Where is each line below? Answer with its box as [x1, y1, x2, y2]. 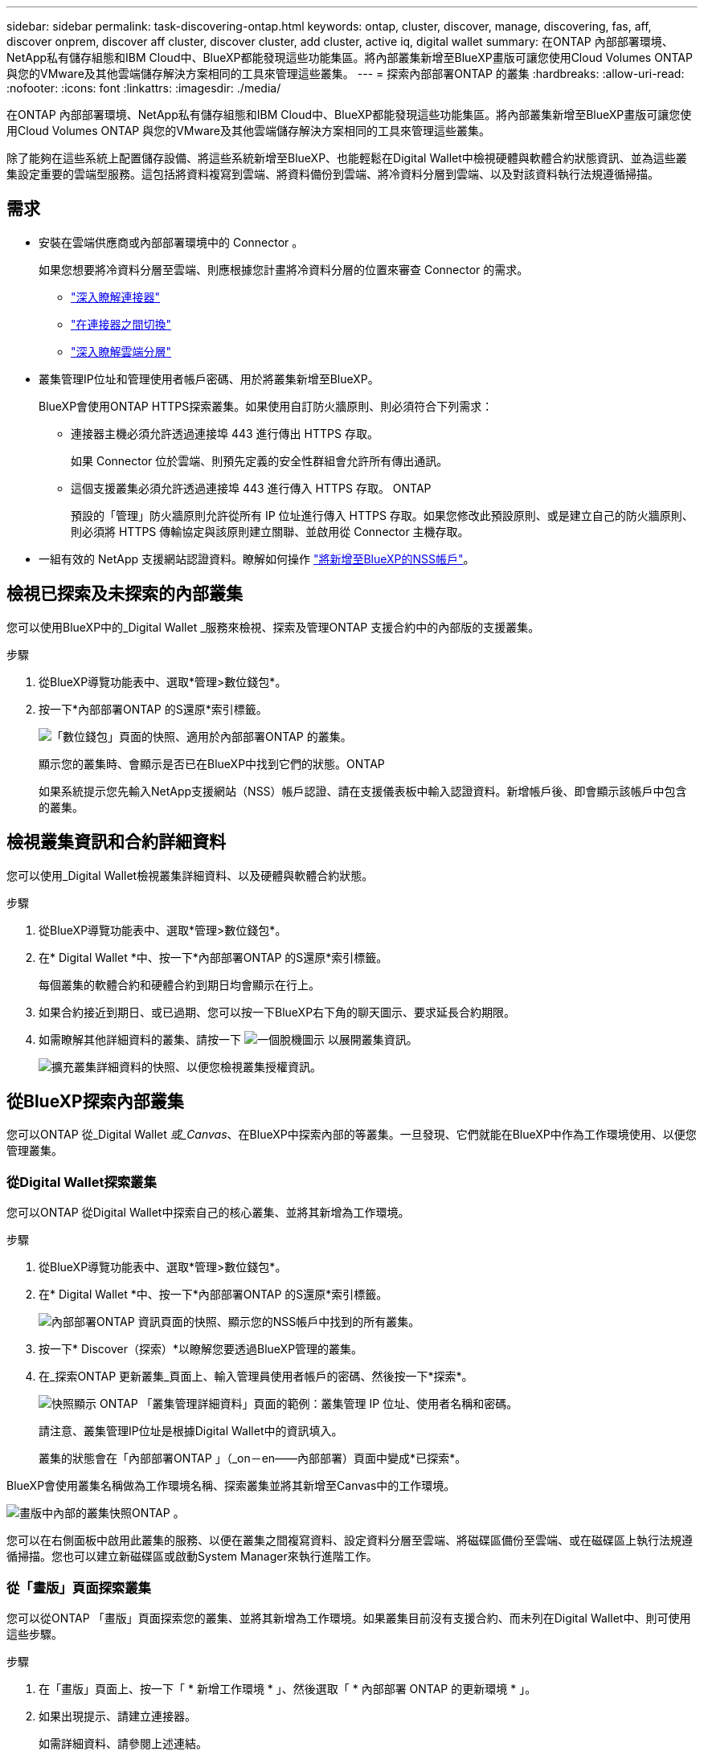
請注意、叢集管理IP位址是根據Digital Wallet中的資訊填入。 [39, 1424, 343, 1438]
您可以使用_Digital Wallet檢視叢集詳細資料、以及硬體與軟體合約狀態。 [6, 868, 374, 882]
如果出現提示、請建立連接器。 [39, 1708, 196, 1723]
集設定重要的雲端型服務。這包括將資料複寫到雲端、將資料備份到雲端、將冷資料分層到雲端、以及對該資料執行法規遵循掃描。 [6, 167, 659, 181]
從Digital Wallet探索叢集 [6, 1173, 157, 1190]
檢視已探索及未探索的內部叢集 [6, 583, 243, 604]
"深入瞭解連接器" [71, 289, 161, 304]
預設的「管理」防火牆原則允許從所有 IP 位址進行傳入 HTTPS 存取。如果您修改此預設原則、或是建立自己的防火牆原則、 [71, 508, 694, 522]
